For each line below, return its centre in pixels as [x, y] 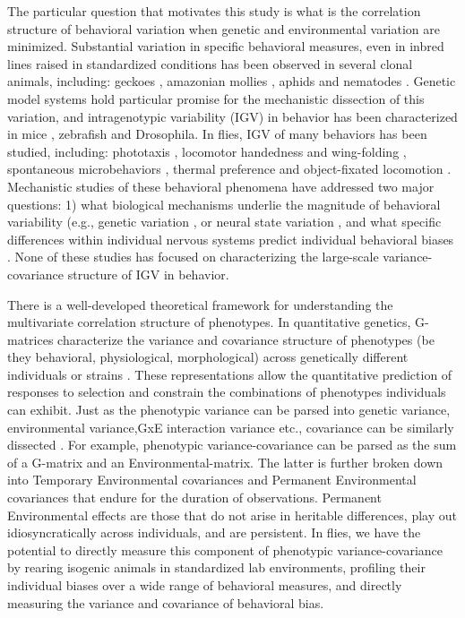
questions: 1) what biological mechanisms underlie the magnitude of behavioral [224, 204]
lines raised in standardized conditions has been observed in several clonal [210, 63]
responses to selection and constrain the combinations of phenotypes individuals [227, 392]
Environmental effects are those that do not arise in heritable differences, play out [232, 515]
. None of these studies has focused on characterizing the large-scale [193, 257]
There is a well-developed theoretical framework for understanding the [200, 304]
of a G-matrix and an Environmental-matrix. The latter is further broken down [225, 462]
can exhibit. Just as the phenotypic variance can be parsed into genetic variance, [229, 410]
